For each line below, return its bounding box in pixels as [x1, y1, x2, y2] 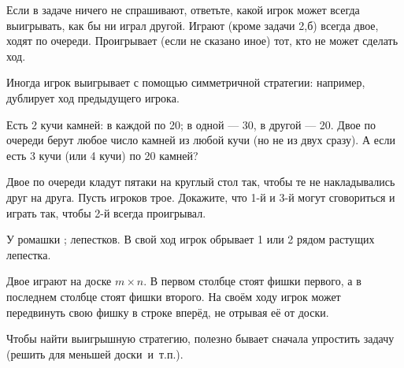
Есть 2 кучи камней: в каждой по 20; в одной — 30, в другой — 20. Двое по [6, 116, 376, 132]
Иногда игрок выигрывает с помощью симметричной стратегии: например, [6, 74, 365, 91]
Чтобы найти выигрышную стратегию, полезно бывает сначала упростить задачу [6, 330, 395, 347]
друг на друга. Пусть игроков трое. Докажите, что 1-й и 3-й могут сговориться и [6, 188, 395, 205]
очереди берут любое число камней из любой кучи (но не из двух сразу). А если [6, 132, 395, 148]
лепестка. [6, 246, 51, 262]
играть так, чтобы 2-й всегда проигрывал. [6, 204, 206, 221]
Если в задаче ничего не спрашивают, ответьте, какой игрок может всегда [6, 2, 360, 17]
